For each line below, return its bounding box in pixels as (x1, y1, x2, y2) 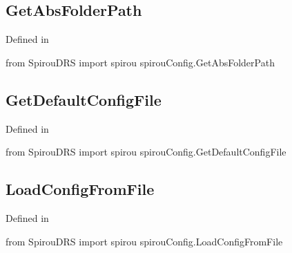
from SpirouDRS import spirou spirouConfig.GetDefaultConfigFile (6, 144, 286, 159)
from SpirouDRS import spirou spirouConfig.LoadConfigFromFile (6, 234, 283, 248)
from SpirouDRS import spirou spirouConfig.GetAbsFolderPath (6, 55, 275, 69)
